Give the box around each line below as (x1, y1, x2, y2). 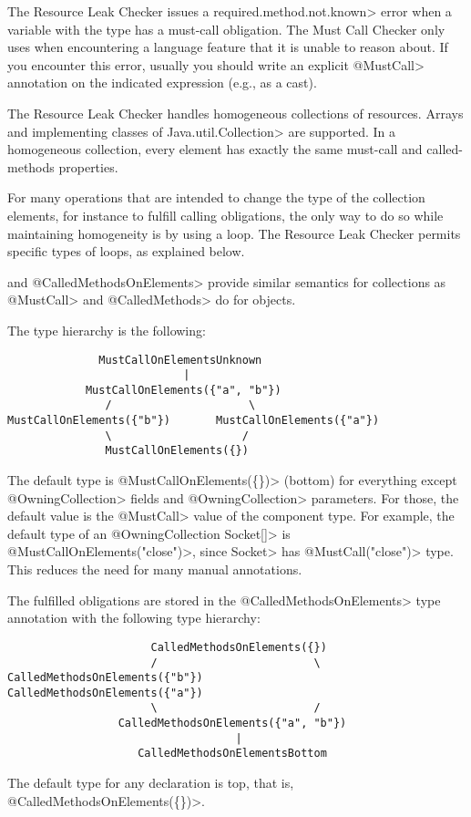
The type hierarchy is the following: (7, 320, 206, 339)
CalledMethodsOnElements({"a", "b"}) (118, 717, 347, 730)
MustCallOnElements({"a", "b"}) (85, 383, 282, 397)
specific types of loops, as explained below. (7, 242, 245, 261)
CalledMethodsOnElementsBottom (138, 747, 327, 760)
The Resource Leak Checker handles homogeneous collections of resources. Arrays (7, 103, 464, 122)
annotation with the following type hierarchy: (7, 608, 261, 627)
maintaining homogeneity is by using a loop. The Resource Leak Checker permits (7, 223, 461, 243)
